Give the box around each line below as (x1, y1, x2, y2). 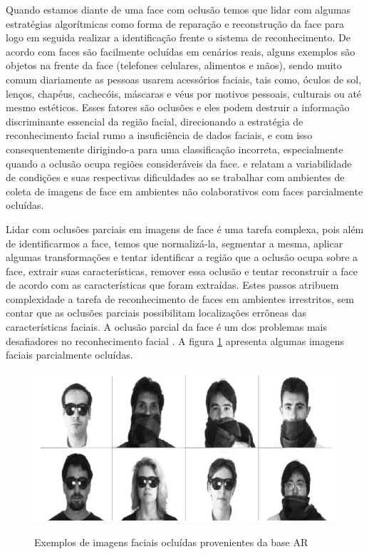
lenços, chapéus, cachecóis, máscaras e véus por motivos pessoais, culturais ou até (6, 86, 362, 101)
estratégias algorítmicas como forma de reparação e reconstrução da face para (6, 16, 345, 31)
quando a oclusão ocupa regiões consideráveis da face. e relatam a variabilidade (6, 155, 352, 170)
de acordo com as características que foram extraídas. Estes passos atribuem (6, 277, 339, 292)
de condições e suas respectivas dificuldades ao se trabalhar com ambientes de (6, 170, 345, 185)
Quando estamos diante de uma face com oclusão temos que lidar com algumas (6, 2, 351, 16)
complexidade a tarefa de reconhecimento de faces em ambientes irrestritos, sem (6, 291, 354, 306)
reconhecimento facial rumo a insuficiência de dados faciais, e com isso (6, 128, 313, 143)
